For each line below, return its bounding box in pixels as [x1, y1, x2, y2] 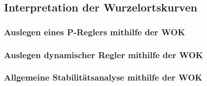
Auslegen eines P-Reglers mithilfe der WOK [4, 25, 185, 38]
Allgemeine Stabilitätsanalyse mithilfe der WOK [4, 71, 203, 84]
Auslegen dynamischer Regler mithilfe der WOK [4, 48, 204, 61]
